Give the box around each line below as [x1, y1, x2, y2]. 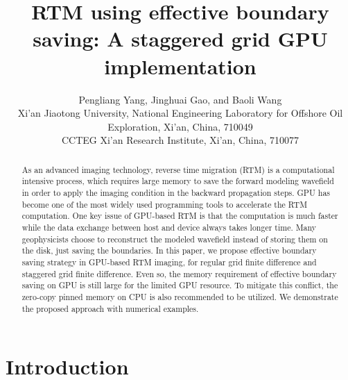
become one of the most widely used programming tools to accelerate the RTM [21, 198, 308, 210]
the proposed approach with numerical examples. [21, 302, 199, 314]
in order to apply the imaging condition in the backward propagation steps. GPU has [21, 186, 331, 198]
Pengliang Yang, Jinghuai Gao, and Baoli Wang [78, 92, 282, 106]
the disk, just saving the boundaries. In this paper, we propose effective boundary [21, 245, 317, 256]
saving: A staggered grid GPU [33, 24, 328, 53]
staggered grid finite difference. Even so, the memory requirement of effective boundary [21, 267, 337, 279]
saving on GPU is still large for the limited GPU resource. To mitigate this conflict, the [21, 279, 338, 291]
